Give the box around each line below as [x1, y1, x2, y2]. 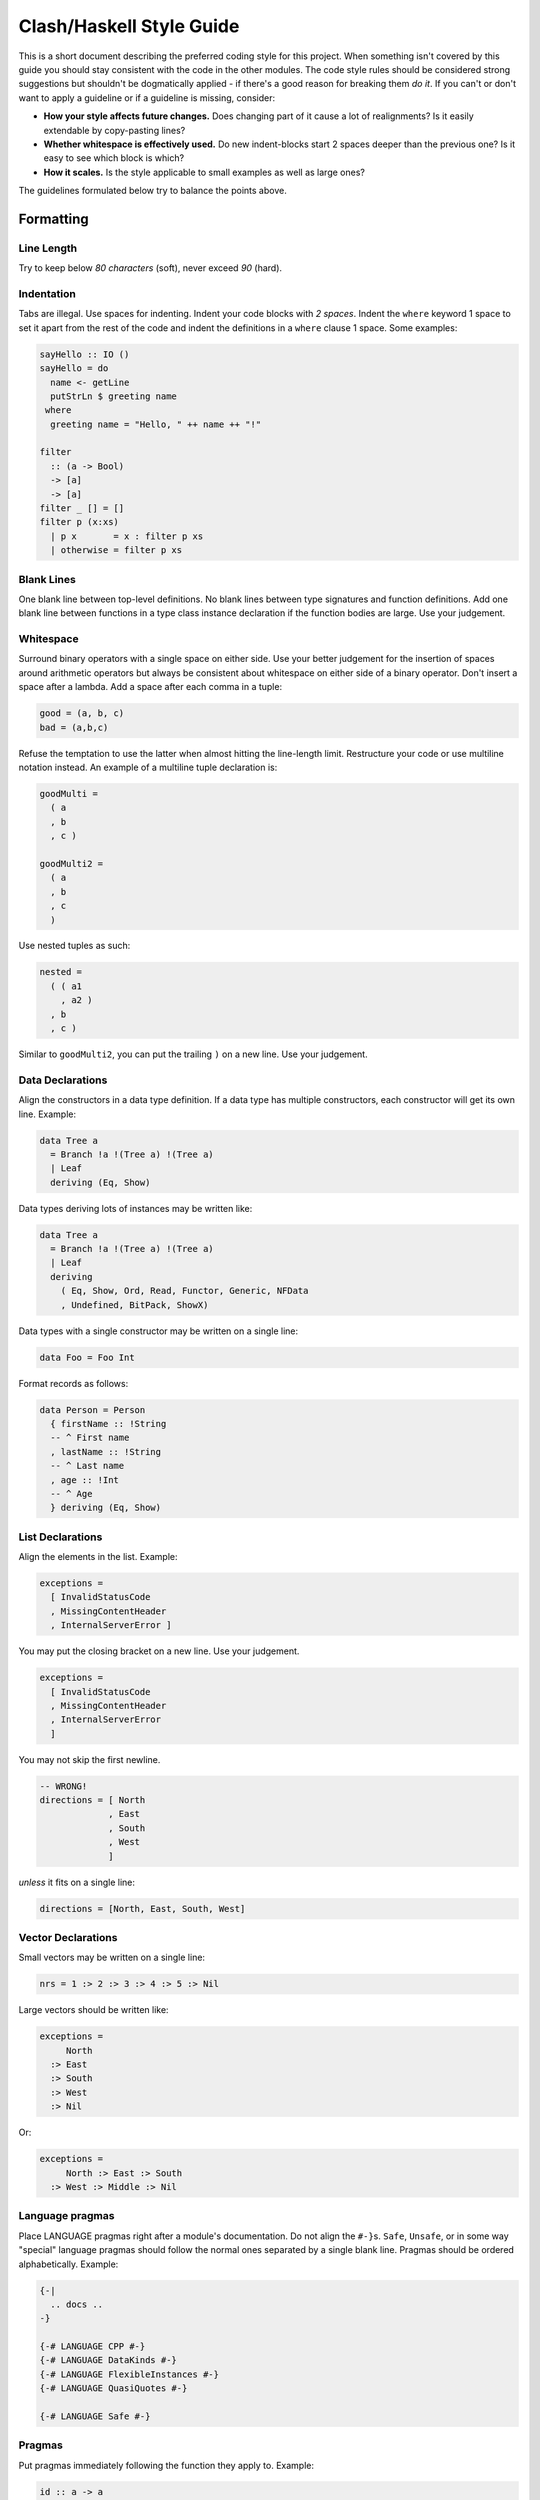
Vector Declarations [18, 1930, 118, 1944]
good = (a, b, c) [39, 708, 125, 719]
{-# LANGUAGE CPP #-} [39, 2341, 146, 2352]
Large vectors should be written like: [18, 2004, 169, 2016]
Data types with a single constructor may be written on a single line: [18, 1325, 299, 1337]
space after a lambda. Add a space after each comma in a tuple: [18, 681, 283, 693]
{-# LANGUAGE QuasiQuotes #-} [39, 2383, 188, 2394]
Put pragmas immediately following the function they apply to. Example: [18, 2459, 315, 2471]
